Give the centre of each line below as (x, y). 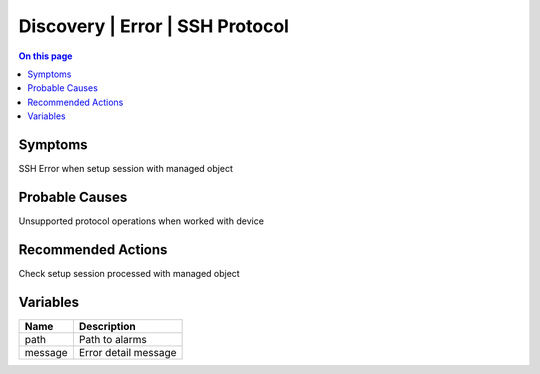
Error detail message (127, 352)
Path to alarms (112, 339)
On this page (45, 56)
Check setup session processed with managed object (129, 273)
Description (107, 326)
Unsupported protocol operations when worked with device (141, 221)
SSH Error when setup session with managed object (126, 169)
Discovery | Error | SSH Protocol (154, 26)
